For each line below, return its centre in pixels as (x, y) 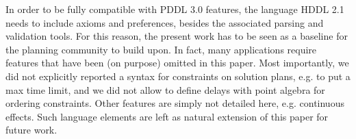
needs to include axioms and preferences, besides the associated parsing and (165, 22)
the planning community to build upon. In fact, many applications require (161, 49)
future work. (31, 130)
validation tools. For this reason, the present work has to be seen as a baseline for (177, 36)
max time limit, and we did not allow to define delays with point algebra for (165, 89)
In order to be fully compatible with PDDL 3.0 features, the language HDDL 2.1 (175, 9)
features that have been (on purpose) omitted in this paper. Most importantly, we (177, 63)
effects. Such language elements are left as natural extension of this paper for (167, 116)
